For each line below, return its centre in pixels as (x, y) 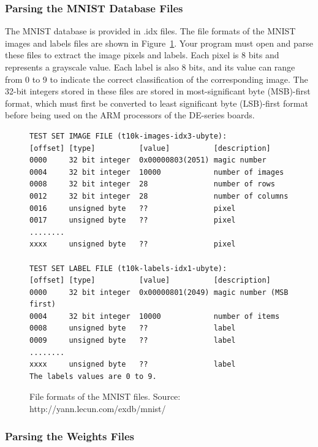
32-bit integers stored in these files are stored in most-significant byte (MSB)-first (158, 91)
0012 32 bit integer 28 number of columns (159, 196)
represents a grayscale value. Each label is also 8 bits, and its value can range (150, 67)
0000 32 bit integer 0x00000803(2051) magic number (148, 160)
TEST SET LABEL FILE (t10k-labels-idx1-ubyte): (128, 268)
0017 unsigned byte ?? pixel (133, 220)
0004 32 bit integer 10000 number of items (155, 316)
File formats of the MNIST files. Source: (105, 396)
